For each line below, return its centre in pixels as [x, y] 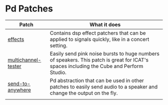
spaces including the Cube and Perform [96, 66]
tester [14, 66]
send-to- [19, 83]
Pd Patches [29, 9]
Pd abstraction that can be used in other [97, 80]
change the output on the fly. [84, 93]
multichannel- [24, 59]
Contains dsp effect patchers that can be [98, 33]
